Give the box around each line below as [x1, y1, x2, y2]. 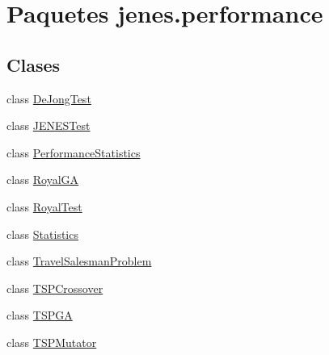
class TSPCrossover [6, 279, 103, 296]
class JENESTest [6, 117, 91, 134]
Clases [6, 52, 61, 77]
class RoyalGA [6, 171, 79, 188]
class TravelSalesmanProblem [6, 253, 152, 269]
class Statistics [6, 225, 78, 242]
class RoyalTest [6, 198, 82, 215]
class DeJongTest [6, 90, 91, 106]
